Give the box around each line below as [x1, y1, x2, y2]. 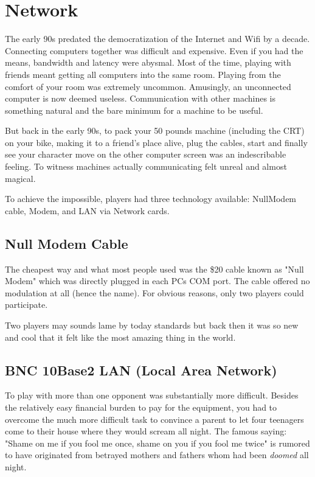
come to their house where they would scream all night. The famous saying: [5, 425, 287, 437]
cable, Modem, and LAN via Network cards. [5, 204, 170, 217]
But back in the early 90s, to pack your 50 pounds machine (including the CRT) [5, 124, 305, 137]
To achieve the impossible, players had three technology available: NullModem [5, 192, 297, 205]
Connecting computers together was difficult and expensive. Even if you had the [5, 44, 303, 57]
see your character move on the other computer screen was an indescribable [5, 148, 286, 161]
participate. [5, 298, 48, 311]
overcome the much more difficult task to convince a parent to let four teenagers [5, 413, 304, 425]
